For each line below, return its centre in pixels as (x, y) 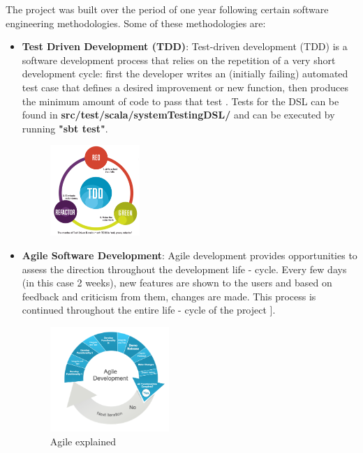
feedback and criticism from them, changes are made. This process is (169, 296)
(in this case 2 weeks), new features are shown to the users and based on (177, 283)
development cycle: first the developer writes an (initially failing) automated (185, 74)
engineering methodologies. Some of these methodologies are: (136, 23)
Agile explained (83, 441)
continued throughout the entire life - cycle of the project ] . (149, 310)
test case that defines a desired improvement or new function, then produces (185, 87)
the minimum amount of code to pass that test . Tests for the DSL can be (180, 101)
